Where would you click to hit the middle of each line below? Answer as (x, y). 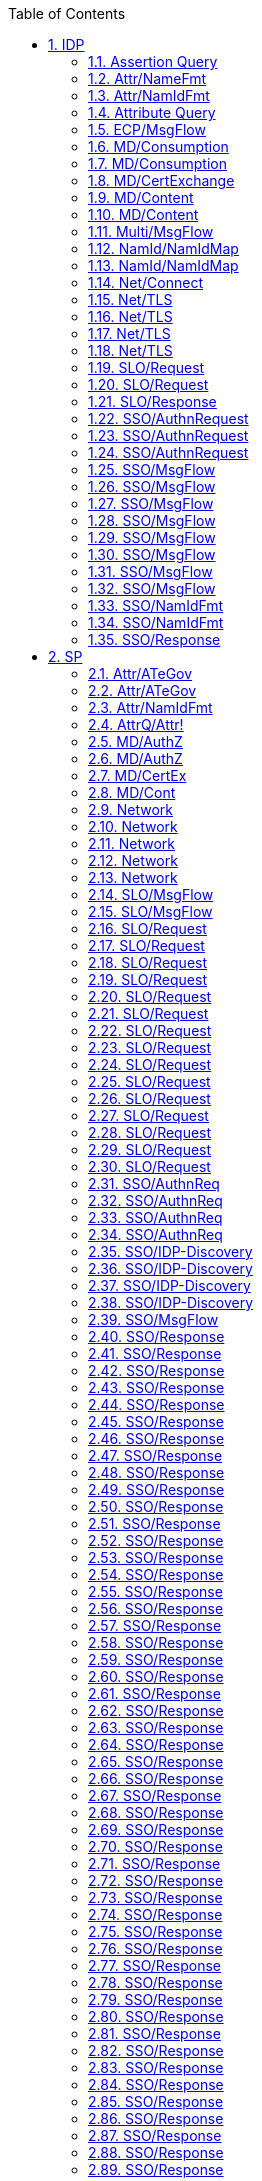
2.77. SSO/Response (155, 1965)
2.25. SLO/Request (149, 1081)
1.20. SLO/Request (148, 384)
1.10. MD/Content (143, 214)
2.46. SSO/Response (156, 1438)
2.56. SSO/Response (156, 1608)
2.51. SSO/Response (154, 1523)
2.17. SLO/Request (146, 945)
